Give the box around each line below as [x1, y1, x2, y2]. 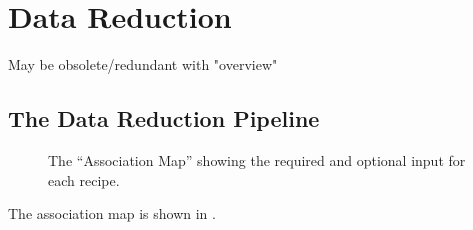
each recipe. [48, 169, 120, 190]
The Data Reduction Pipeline [8, 103, 320, 134]
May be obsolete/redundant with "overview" [8, 54, 278, 75]
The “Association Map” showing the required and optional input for [48, 149, 466, 170]
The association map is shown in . [8, 203, 216, 224]
